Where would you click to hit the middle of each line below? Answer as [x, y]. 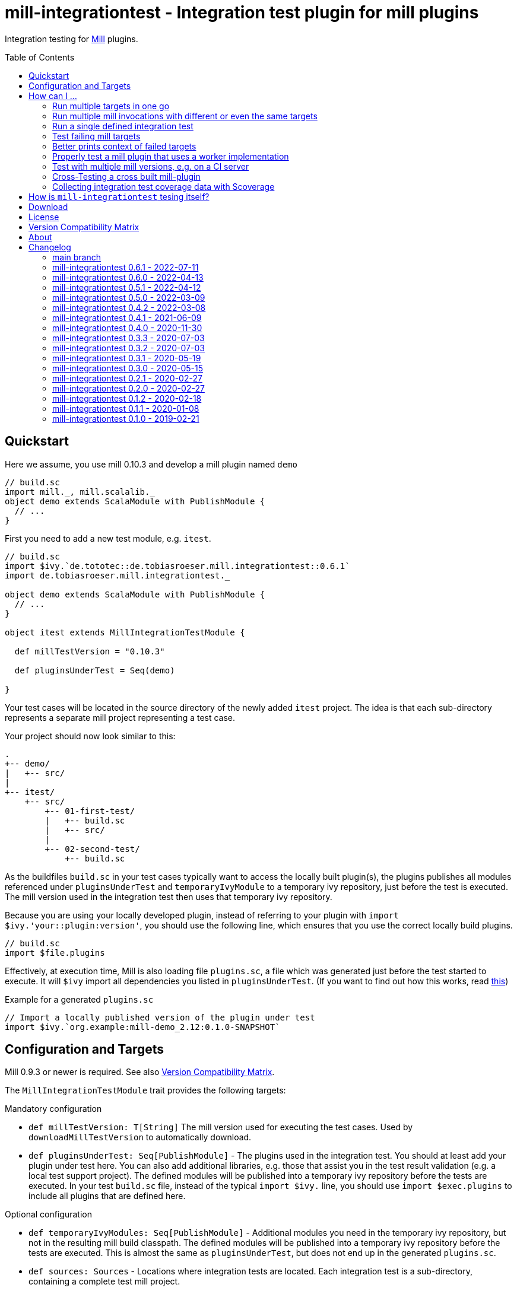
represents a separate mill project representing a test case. [120, 717]
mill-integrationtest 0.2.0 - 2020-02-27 [129, 388]
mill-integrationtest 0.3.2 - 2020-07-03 [129, 348]
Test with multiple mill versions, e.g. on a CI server [151, 166]
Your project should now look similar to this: [90, 736]
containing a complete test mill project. [104, 1282]
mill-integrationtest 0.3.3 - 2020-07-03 [129, 338]
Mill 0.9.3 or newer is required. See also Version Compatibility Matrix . [140, 1072]
